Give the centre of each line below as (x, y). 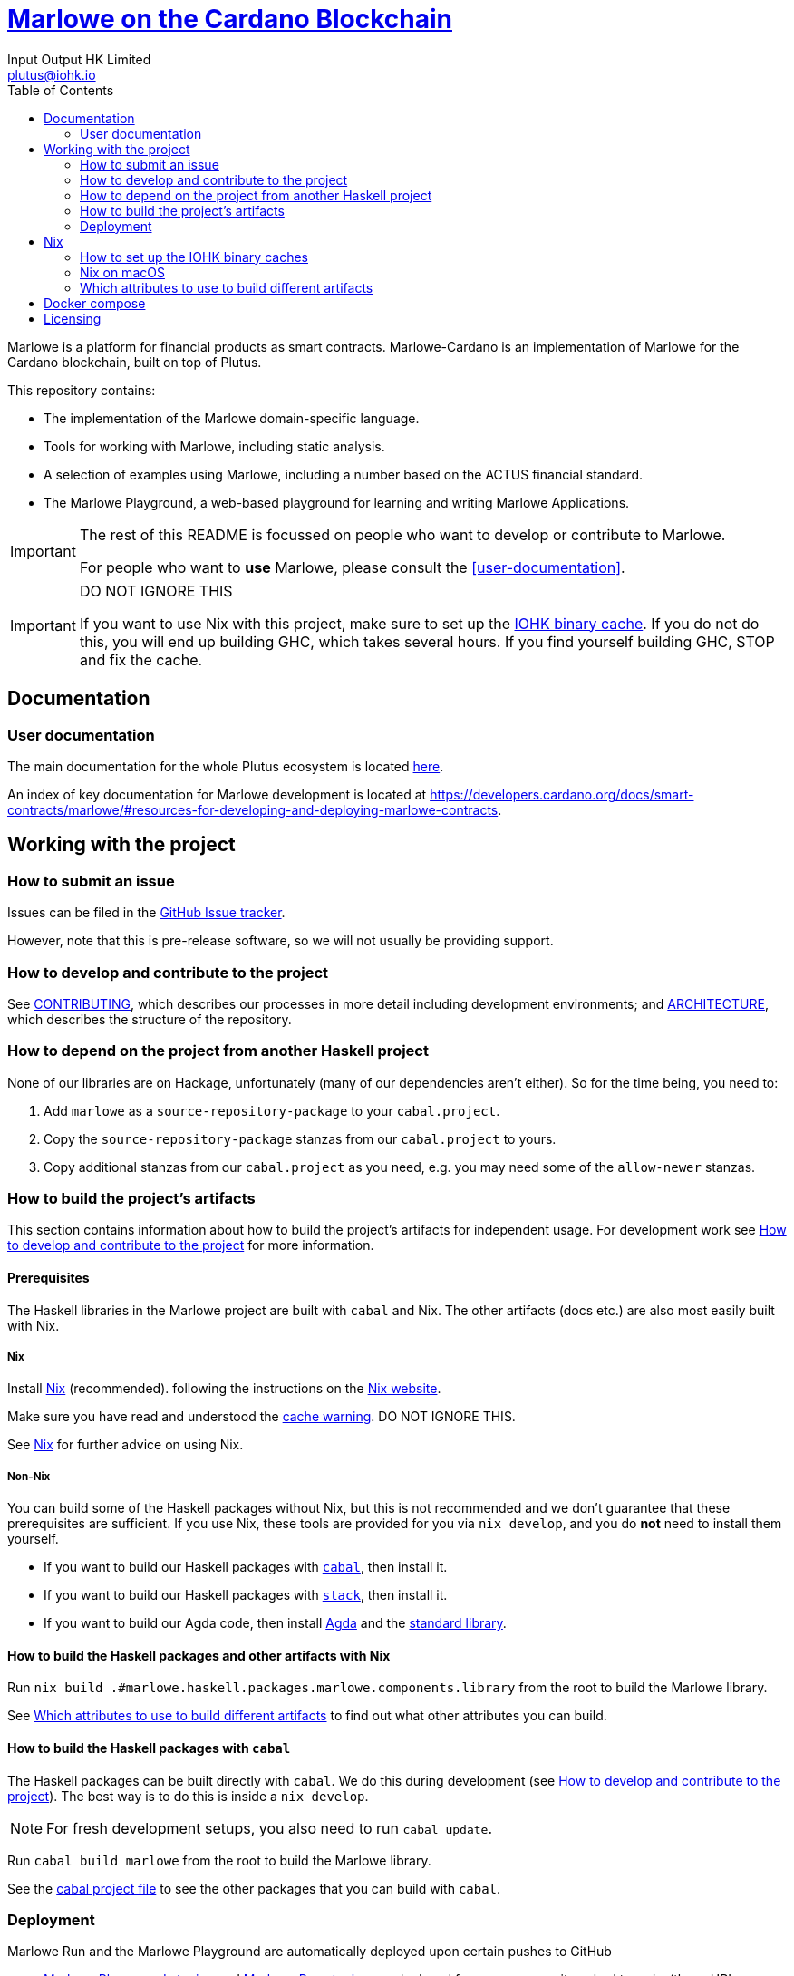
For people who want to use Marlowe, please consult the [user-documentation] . (352, 567)
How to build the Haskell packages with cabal (149, 1748)
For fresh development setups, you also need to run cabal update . (270, 1828)
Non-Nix (29, 1476)
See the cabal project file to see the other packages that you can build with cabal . (254, 1888)
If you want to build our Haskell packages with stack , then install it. (246, 1595)
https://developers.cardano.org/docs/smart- (562, 794)
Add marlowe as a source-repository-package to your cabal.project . (272, 1110)
